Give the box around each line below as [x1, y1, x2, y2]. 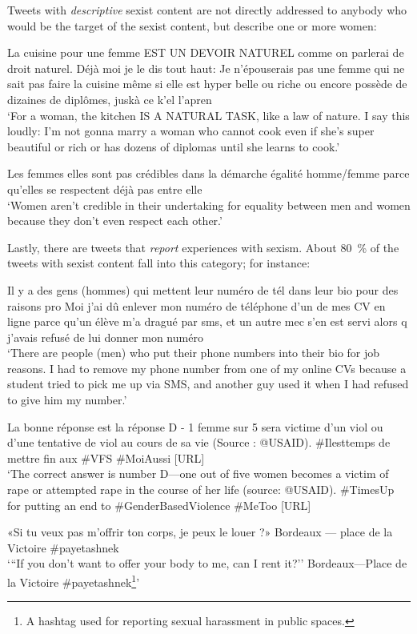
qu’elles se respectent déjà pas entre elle [7, 180, 202, 197]
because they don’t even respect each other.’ [7, 212, 223, 229]
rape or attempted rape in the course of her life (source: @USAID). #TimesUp [7, 481, 395, 498]
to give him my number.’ [7, 391, 127, 408]
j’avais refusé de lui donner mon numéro [7, 328, 203, 345]
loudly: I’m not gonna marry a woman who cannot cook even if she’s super [7, 122, 375, 139]
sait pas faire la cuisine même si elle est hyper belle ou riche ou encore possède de [7, 75, 407, 92]
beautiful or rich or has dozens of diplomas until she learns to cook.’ [7, 138, 340, 154]
